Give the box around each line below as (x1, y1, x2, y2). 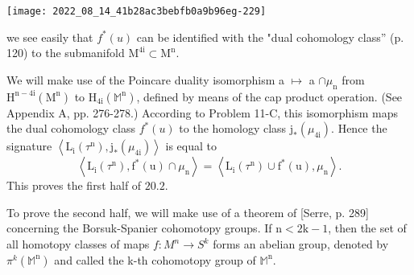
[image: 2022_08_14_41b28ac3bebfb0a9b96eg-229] (6, 6, 267, 17)
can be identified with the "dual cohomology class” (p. (136, 28, 404, 45)
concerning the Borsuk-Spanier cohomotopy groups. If (6, 220, 272, 236)
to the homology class (179, 120, 287, 137)
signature (6, 137, 52, 154)
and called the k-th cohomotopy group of (54, 251, 256, 268)
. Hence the (331, 120, 387, 137)
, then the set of (328, 220, 407, 236)
